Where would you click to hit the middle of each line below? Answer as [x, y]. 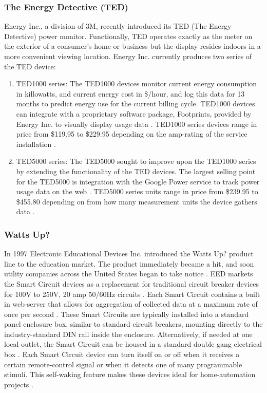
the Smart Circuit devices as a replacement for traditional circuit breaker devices [131, 283]
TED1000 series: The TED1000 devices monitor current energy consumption [137, 83]
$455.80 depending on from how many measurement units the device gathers [137, 201]
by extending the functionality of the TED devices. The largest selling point [136, 171]
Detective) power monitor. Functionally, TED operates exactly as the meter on [128, 36]
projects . [19, 384]
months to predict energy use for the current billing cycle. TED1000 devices [136, 104]
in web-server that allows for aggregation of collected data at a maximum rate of [131, 304]
